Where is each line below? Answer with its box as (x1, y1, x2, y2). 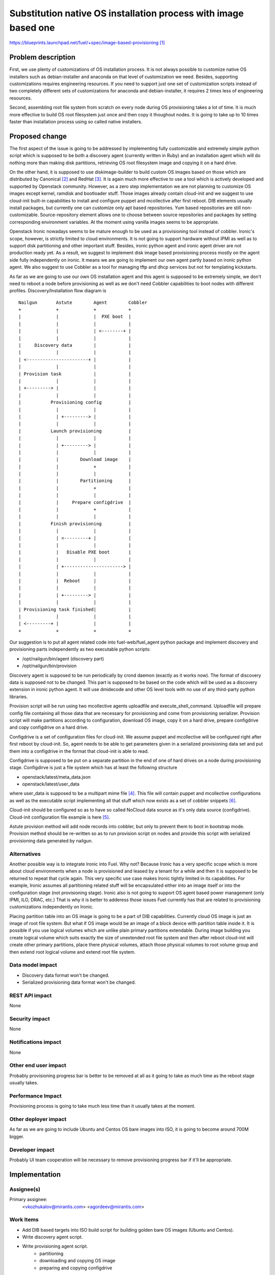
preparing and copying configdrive (39, 1265, 113, 1271)
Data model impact (9, 961, 58, 968)
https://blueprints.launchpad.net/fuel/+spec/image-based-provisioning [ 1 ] (9, 40, 165, 46)
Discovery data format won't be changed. (22, 972, 109, 978)
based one (9, 22, 56, 33)
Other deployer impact (9, 1116, 67, 1123)
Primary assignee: (9, 1196, 48, 1203)
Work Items (9, 1216, 39, 1223)
